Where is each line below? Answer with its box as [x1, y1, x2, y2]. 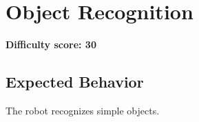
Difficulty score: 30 [6, 37, 96, 52]
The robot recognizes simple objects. [6, 103, 160, 117]
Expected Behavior [6, 71, 144, 92]
